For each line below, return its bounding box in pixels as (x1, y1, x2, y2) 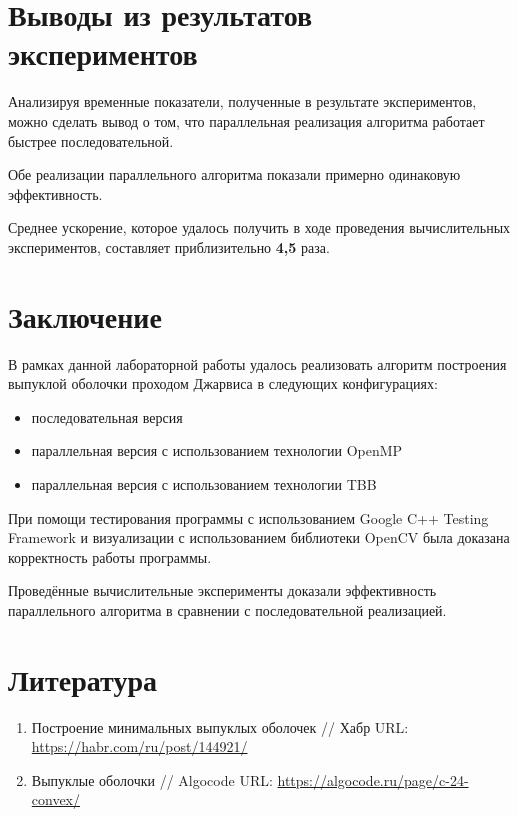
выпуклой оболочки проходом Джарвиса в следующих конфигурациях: (8, 373, 438, 394)
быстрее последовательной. (8, 130, 174, 151)
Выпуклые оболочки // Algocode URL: (31, 769, 273, 790)
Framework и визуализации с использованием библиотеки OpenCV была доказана (8, 527, 510, 548)
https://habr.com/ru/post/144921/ (31, 736, 248, 757)
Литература (8, 658, 157, 699)
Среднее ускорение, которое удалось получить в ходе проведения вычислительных (8, 217, 511, 238)
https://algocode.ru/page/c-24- (277, 769, 469, 790)
